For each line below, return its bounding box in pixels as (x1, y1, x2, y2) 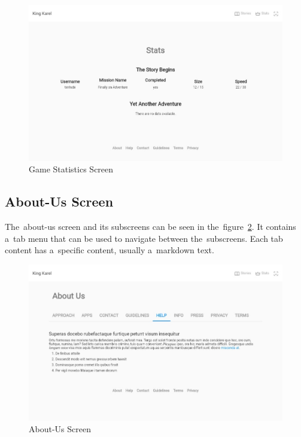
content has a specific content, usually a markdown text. (5, 244, 214, 256)
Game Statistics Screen (29, 163, 114, 175)
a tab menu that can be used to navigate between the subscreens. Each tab (5, 232, 283, 244)
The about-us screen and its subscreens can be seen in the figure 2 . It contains (5, 220, 296, 233)
